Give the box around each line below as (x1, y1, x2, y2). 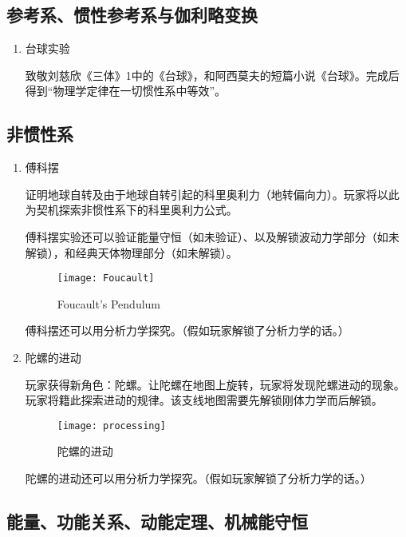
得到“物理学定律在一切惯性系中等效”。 (25, 82, 227, 99)
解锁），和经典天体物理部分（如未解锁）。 (25, 244, 238, 261)
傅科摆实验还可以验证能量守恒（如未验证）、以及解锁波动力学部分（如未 (25, 228, 400, 245)
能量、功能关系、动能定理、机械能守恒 (6, 509, 308, 534)
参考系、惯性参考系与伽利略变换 (6, 2, 258, 27)
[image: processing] (57, 420, 166, 432)
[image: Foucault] (57, 272, 155, 284)
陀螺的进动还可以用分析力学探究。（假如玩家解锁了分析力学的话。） (25, 470, 372, 487)
